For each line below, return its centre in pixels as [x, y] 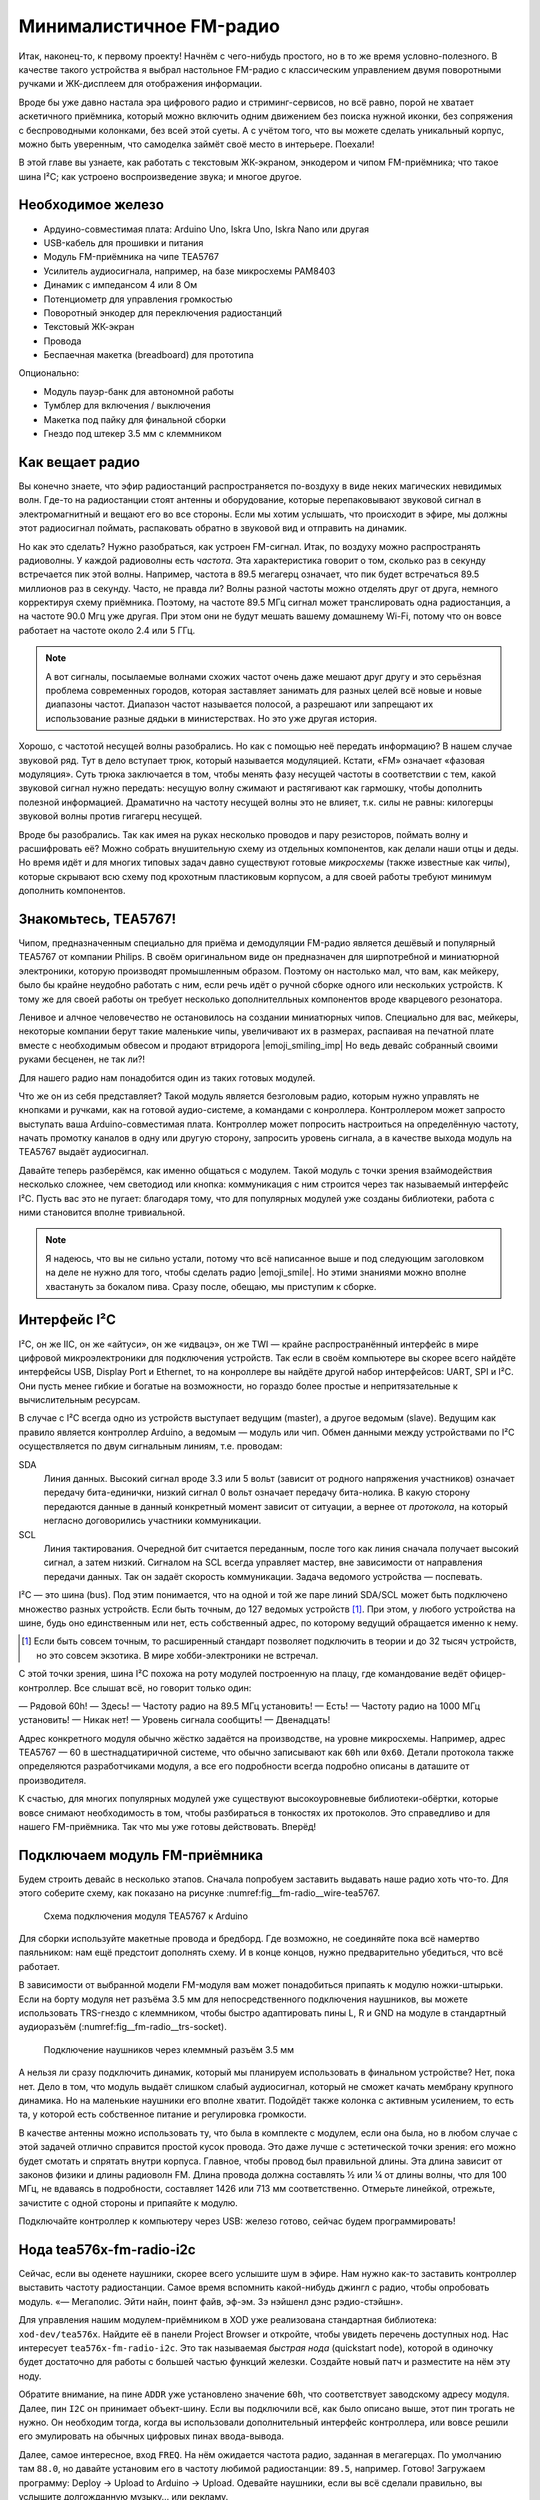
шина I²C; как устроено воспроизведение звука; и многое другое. [160, 176]
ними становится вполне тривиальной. [102, 1212]
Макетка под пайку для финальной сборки [135, 419]
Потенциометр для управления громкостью [138, 299]
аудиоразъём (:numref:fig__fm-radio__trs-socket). [122, 2027]
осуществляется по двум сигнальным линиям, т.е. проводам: [150, 1446]
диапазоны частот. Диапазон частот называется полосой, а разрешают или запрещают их [239, 704]
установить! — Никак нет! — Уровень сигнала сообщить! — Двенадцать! [174, 1720]
